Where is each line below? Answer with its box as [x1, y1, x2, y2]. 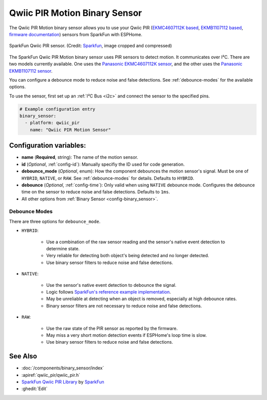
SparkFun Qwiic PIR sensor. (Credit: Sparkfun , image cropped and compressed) [9, 43, 173, 49]
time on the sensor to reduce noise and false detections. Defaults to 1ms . [21, 189, 170, 195]
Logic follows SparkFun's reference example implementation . [46, 289, 171, 295]
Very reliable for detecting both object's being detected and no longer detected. [46, 253, 210, 259]
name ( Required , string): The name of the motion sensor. [21, 154, 138, 160]
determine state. [46, 245, 80, 252]
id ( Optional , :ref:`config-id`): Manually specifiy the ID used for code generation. [21, 161, 185, 167]
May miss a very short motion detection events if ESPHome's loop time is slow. [46, 332, 207, 338]
